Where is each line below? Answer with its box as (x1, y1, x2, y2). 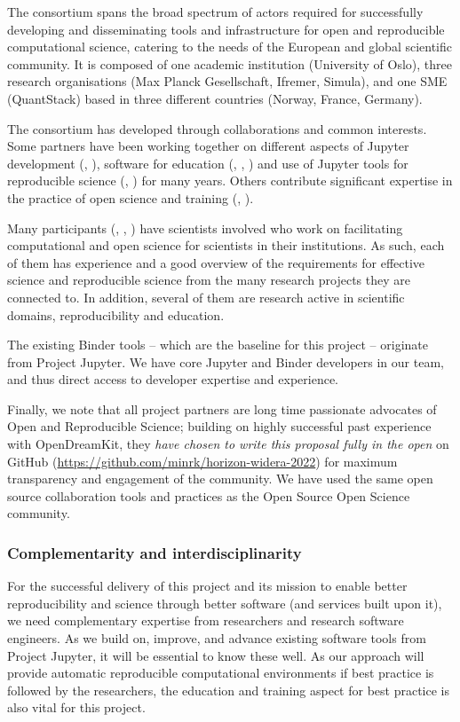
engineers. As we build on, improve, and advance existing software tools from (7, 629, 426, 647)
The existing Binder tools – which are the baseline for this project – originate (7, 335, 428, 354)
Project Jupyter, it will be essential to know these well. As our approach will (7, 646, 424, 664)
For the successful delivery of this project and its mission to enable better (7, 577, 408, 595)
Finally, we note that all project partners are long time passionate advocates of (7, 399, 437, 418)
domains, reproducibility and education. (7, 305, 225, 324)
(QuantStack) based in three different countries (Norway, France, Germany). (7, 89, 423, 107)
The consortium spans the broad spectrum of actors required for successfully (7, 3, 424, 20)
